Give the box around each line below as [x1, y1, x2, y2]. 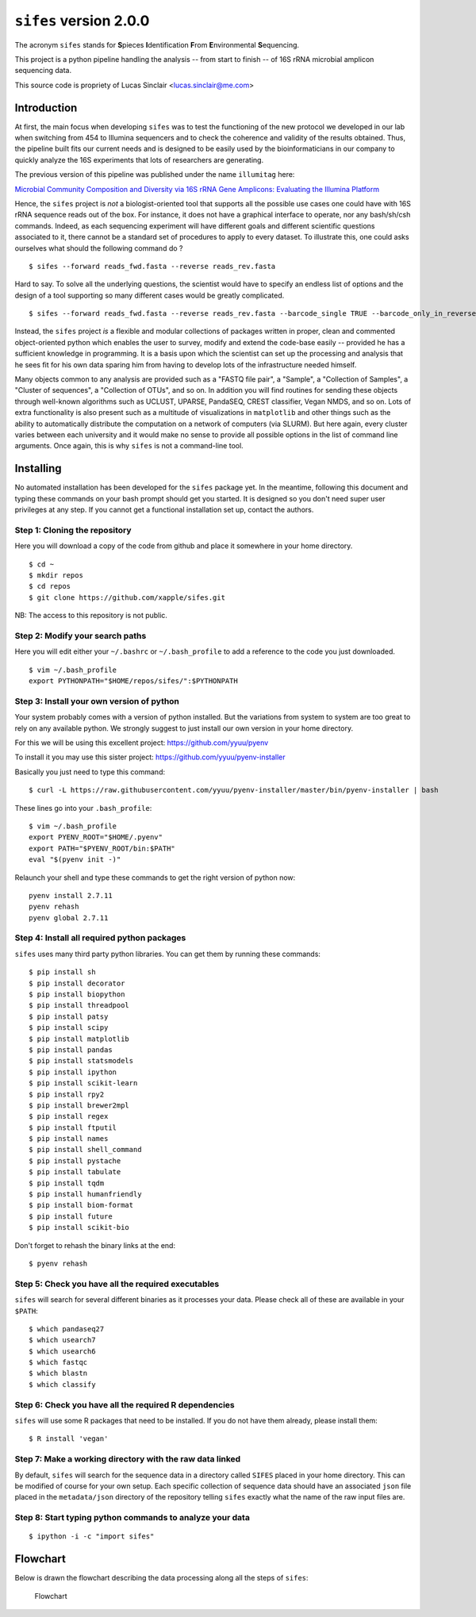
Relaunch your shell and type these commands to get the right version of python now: [14, 873, 296, 882]
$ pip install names [29, 1135, 109, 1143]
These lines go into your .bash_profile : [14, 803, 152, 812]
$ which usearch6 [29, 1346, 96, 1356]
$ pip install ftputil [29, 1123, 117, 1132]
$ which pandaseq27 [29, 1324, 105, 1333]
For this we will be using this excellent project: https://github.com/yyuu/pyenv [14, 738, 269, 747]
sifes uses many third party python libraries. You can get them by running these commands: [14, 949, 321, 958]
